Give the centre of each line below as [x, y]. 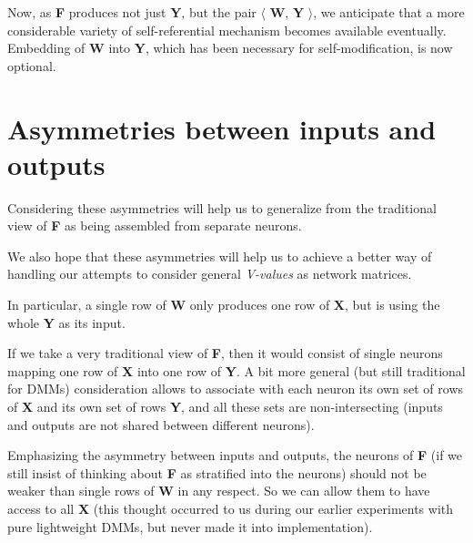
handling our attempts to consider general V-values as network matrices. [210, 274]
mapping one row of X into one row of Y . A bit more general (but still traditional [236, 370]
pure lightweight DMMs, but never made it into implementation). [190, 526]
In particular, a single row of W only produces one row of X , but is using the [224, 305]
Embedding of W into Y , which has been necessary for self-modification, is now [230, 48]
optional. [32, 65]
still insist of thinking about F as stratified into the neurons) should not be [217, 472]
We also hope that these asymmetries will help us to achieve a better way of [220, 256]
